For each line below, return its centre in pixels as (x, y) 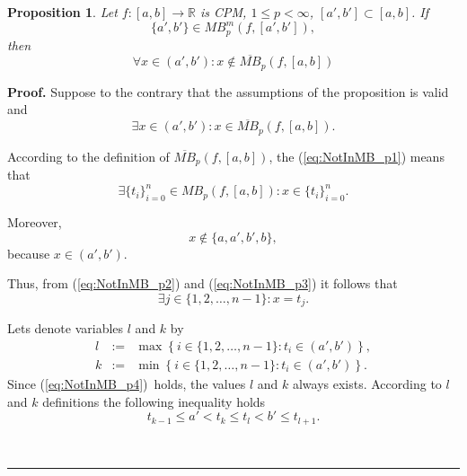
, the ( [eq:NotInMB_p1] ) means (357, 156)
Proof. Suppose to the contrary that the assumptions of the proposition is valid (228, 91)
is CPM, (223, 12)
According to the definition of (88, 156)
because (29, 253)
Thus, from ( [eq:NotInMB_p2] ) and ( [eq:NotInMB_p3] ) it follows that (203, 283)
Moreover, (35, 222)
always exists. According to (367, 383)
